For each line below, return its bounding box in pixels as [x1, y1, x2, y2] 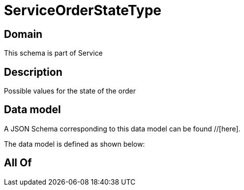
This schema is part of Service [4, 49, 103, 58]
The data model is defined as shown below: [4, 139, 145, 148]
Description [4, 65, 62, 78]
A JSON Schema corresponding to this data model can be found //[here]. [4, 124, 241, 133]
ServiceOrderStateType [4, 2, 161, 19]
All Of [4, 157, 32, 169]
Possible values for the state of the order [4, 87, 136, 95]
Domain [4, 28, 43, 40]
